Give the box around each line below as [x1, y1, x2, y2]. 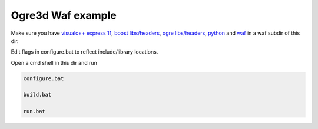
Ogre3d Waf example [11, 9, 117, 22]
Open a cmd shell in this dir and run [11, 59, 97, 66]
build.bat [23, 91, 52, 98]
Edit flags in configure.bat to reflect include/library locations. [11, 48, 158, 55]
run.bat [23, 108, 45, 115]
